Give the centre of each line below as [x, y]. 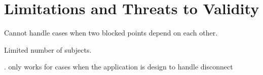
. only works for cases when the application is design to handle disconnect [119, 67]
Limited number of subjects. [48, 49]
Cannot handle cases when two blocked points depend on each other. [111, 33]
